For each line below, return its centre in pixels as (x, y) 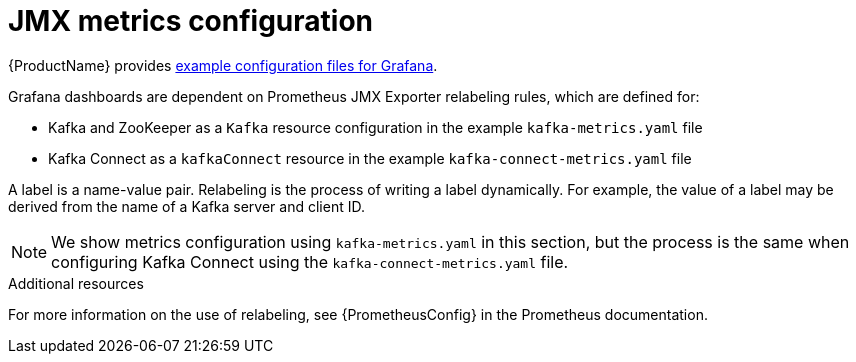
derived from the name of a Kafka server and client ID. (186, 206)
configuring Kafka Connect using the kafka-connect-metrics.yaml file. (310, 261)
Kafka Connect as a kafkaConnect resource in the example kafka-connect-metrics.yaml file (370, 158)
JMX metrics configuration (191, 21)
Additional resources (76, 283)
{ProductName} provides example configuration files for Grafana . (223, 65)
